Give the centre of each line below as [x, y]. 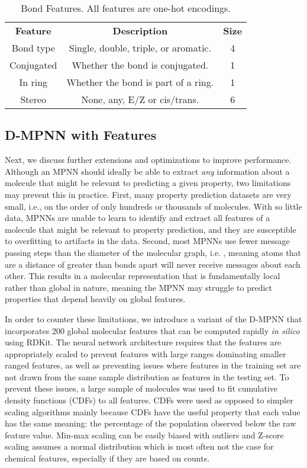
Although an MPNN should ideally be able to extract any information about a [147, 171]
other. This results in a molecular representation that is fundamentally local [143, 276]
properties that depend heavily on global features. [95, 299]
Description [140, 31]
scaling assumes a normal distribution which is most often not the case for [139, 446]
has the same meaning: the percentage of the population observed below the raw [151, 423]
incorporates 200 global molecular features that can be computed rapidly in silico [152, 330]
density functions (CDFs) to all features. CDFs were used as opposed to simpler [149, 400]
